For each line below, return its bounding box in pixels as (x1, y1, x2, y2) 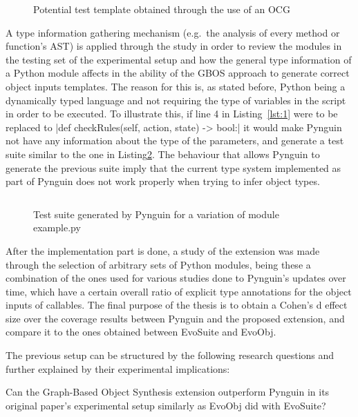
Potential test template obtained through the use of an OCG (33, 2, 290, 16)
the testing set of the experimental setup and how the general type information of (6, 52, 352, 66)
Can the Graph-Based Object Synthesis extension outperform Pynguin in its (6, 385, 330, 399)
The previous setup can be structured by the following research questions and (6, 348, 335, 362)
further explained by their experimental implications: (6, 361, 230, 376)
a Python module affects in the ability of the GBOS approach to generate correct (6, 66, 350, 80)
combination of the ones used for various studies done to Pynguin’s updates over (6, 271, 346, 285)
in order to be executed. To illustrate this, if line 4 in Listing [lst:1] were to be (6, 106, 338, 121)
